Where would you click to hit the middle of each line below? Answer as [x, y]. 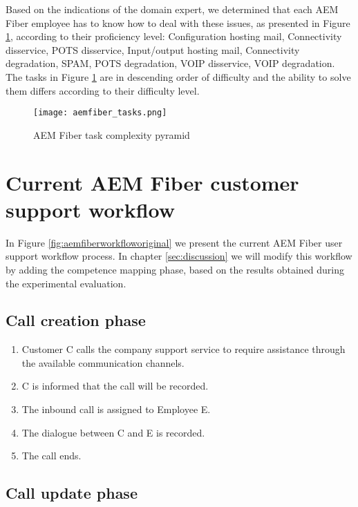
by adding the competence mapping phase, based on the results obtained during [175, 269]
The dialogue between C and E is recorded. [113, 432]
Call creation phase [76, 320]
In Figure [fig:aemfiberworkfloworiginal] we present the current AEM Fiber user [174, 242]
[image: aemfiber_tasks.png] [100, 113]
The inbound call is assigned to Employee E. [116, 409]
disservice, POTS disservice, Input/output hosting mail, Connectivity [153, 49]
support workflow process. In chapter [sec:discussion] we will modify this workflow [179, 256]
